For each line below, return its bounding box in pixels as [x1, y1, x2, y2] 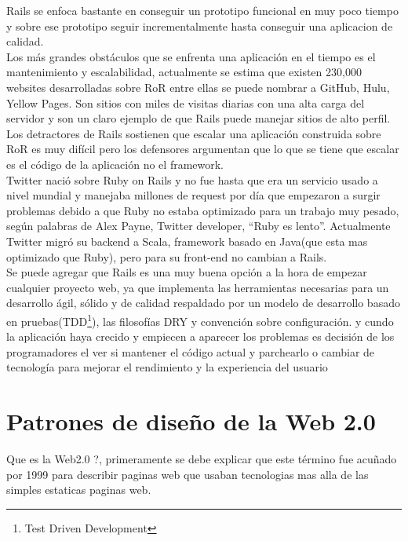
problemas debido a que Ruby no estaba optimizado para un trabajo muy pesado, [6, 202, 399, 218]
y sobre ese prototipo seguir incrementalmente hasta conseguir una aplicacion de [6, 17, 393, 34]
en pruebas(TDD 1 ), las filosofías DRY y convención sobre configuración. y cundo [6, 310, 394, 329]
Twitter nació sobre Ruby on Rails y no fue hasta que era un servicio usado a [6, 171, 378, 188]
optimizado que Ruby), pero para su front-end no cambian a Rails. [6, 248, 327, 265]
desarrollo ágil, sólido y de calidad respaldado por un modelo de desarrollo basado [6, 294, 400, 311]
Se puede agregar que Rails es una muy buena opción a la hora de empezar [6, 264, 367, 280]
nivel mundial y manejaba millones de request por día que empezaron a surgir [6, 187, 381, 203]
